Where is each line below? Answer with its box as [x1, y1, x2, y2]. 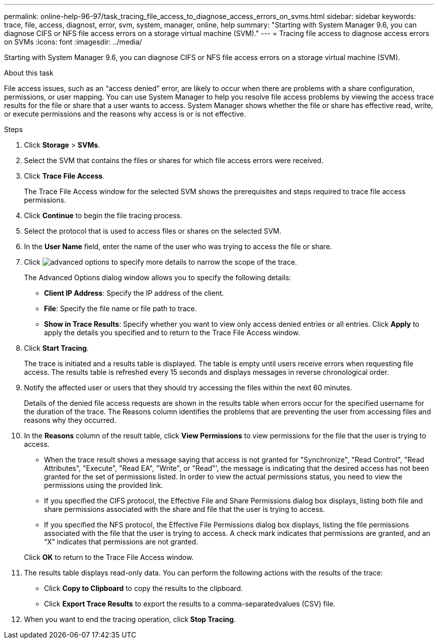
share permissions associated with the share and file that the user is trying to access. [44, 505, 325, 513]
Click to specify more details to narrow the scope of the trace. [24, 258, 297, 266]
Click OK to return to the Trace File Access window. [24, 553, 194, 561]
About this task [4, 69, 53, 77]
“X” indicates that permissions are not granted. [44, 537, 198, 546]
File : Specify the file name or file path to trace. [44, 304, 197, 313]
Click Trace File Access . [24, 172, 104, 180]
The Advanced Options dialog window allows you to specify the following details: [24, 273, 291, 282]
